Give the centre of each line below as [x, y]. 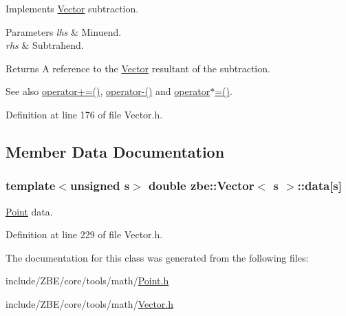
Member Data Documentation [115, 151]
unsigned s [100, 186]
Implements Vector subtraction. [72, 8]
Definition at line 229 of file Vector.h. [84, 234]
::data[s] [320, 186]
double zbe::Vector [202, 186]
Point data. [29, 211]
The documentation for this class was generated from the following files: [157, 257]
